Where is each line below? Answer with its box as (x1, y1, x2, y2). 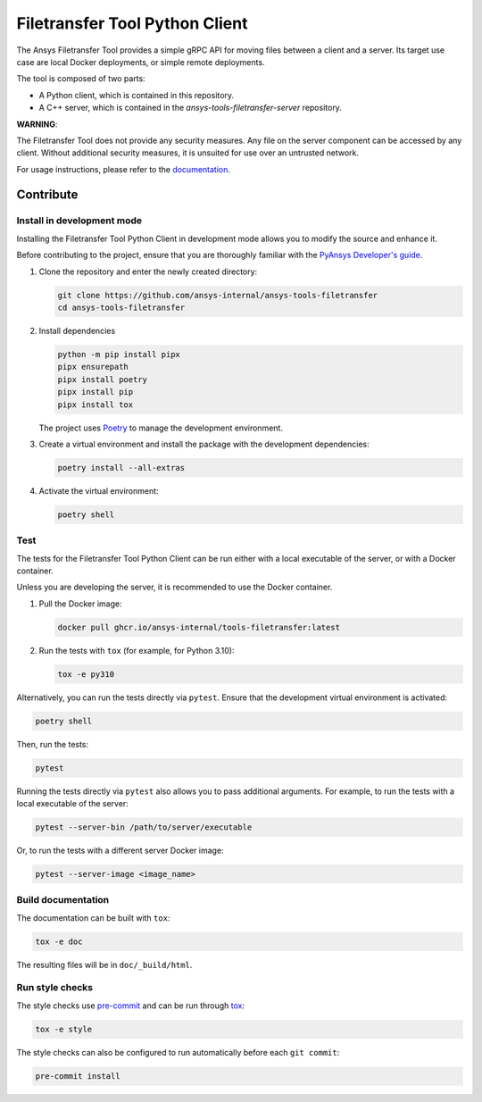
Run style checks (16, 981, 94, 994)
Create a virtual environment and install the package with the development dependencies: (38, 438, 370, 449)
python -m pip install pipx (57, 349, 180, 359)
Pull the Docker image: (38, 598, 122, 609)
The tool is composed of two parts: (16, 73, 146, 84)
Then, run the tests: (16, 739, 89, 749)
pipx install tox (57, 399, 134, 410)
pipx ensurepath (57, 362, 129, 372)
